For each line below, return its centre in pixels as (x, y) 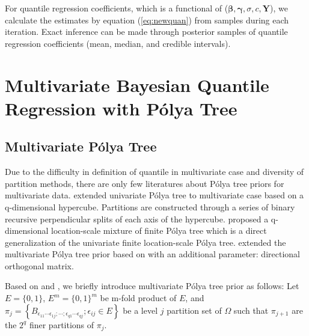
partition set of (194, 310)
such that (251, 310)
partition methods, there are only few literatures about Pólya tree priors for (145, 183)
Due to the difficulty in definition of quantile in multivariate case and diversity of (154, 172)
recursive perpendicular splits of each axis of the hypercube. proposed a (137, 218)
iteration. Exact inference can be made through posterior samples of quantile (146, 32)
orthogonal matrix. (39, 265)
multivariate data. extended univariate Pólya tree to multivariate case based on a (154, 195)
